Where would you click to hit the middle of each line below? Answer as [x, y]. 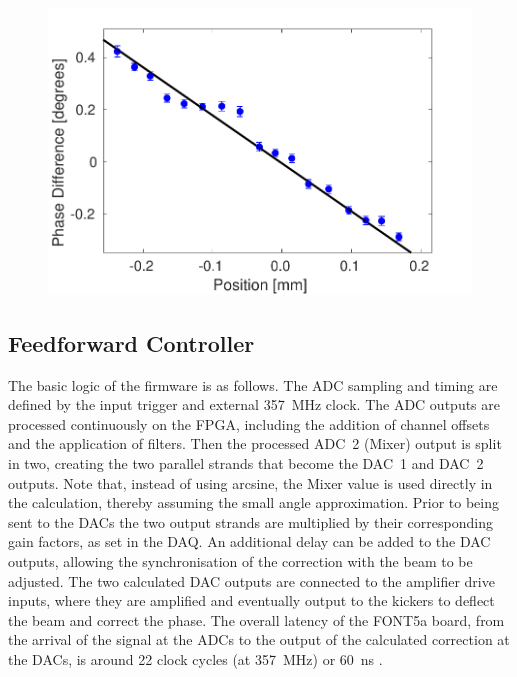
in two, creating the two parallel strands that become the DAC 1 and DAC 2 [246, 463]
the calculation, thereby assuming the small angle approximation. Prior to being [254, 502]
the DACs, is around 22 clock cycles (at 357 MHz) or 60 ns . [195, 658]
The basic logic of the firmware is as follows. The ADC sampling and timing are [253, 384]
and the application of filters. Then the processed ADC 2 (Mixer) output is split [255, 443]
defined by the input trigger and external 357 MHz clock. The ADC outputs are [254, 404]
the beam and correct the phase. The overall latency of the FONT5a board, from [256, 619]
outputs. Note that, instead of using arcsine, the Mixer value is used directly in [250, 482]
